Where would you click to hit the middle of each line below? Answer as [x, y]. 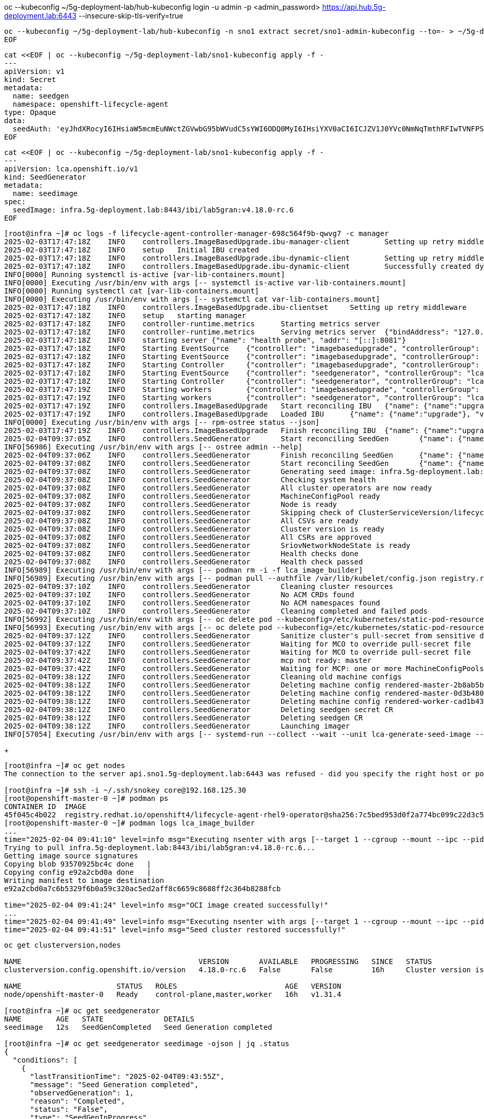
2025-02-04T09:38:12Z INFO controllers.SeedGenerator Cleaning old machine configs [203, 677]
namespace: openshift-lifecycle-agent [90, 104]
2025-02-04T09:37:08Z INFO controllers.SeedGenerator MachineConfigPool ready [192, 496]
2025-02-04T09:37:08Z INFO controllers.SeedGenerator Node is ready [171, 504]
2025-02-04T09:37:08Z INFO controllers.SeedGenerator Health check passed [184, 562]
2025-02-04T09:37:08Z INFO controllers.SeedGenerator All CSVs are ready [181, 521]
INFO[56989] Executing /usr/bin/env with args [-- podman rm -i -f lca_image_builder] [184, 570]
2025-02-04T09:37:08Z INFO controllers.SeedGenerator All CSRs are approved [188, 537]
